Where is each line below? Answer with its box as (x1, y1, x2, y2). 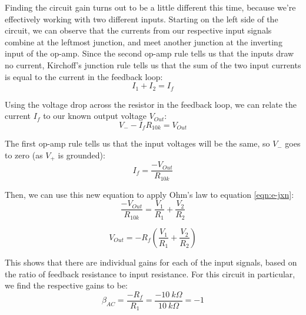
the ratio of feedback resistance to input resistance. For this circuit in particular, (5, 267, 295, 280)
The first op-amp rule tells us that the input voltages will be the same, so (5, 137, 270, 150)
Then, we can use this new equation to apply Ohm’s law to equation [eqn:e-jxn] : (5, 188, 294, 200)
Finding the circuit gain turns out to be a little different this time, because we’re (5, 1, 296, 13)
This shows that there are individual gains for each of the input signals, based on (5, 256, 297, 268)
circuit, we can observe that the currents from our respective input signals (5, 24, 272, 37)
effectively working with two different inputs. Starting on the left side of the (5, 12, 278, 25)
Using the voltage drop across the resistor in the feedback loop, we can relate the (5, 98, 297, 110)
